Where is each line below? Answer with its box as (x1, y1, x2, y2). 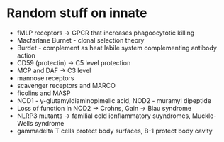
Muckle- (191, 111, 217, 120)
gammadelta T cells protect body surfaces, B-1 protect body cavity (16, 126, 213, 135)
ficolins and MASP (16, 89, 72, 97)
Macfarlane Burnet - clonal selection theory (16, 35, 145, 44)
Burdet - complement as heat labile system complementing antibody (16, 43, 218, 52)
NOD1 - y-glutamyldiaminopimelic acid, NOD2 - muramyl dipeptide (16, 96, 212, 104)
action (16, 51, 36, 60)
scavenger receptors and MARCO (16, 81, 116, 89)
